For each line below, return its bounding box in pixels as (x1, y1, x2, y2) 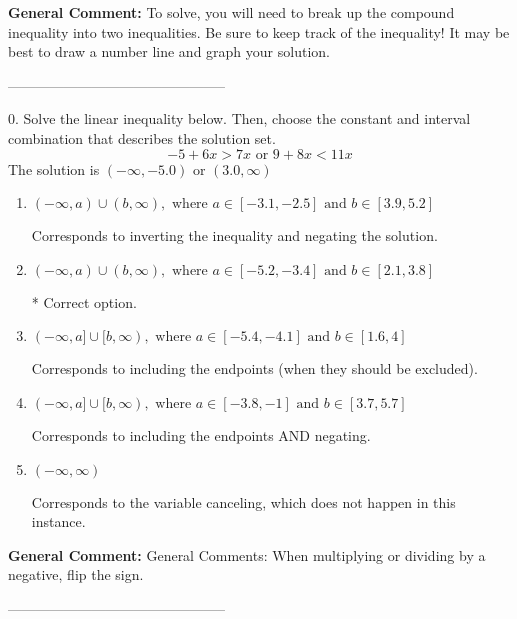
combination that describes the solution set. (8, 127, 276, 148)
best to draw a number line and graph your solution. (8, 41, 330, 62)
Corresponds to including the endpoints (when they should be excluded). (31, 358, 478, 379)
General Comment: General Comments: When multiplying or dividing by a (8, 544, 486, 565)
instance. (31, 511, 86, 532)
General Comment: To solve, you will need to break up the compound (8, 2, 455, 22)
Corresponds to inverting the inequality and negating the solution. (31, 225, 438, 246)
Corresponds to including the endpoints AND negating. (31, 424, 371, 445)
